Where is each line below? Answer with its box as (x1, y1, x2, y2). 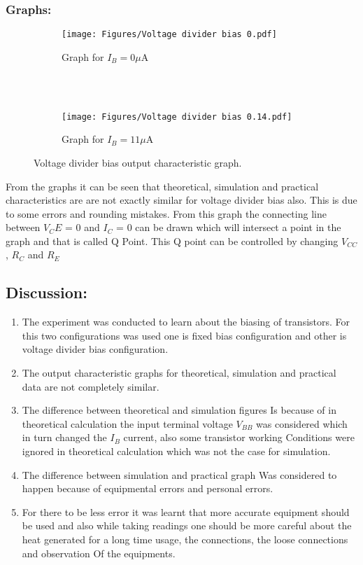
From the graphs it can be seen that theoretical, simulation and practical (6, 179, 319, 193)
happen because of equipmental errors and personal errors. (22, 481, 273, 496)
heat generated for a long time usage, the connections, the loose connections (22, 531, 348, 546)
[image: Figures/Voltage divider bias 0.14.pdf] (62, 111, 292, 122)
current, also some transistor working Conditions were (123, 430, 355, 445)
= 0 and (65, 220, 100, 235)
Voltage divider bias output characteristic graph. (34, 155, 242, 169)
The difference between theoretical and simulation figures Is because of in (22, 403, 336, 417)
